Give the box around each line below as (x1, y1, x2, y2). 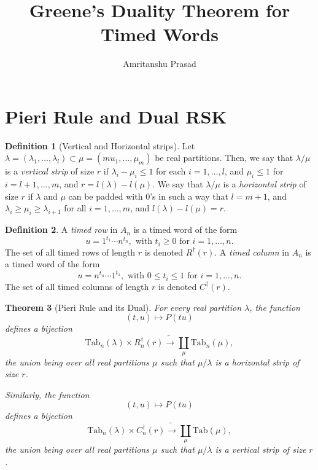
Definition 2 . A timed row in (5, 223, 118, 236)
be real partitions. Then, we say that (155, 151, 293, 164)
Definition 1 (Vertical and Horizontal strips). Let (5, 139, 195, 152)
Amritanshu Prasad (123, 57, 196, 70)
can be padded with (68, 189, 143, 202)
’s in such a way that (150, 189, 228, 202)
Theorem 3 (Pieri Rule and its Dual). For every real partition (5, 300, 242, 313)
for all (64, 202, 87, 214)
